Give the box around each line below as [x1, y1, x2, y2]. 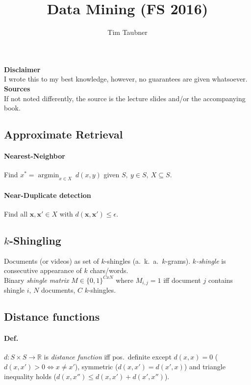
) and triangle [184, 361, 226, 372]
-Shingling [9, 232, 61, 247]
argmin [38, 172, 59, 179]
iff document [163, 275, 201, 285]
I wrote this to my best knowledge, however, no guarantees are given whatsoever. [4, 74, 248, 84]
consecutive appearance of [4, 265, 82, 275]
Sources [4, 83, 30, 93]
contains [208, 275, 233, 285]
